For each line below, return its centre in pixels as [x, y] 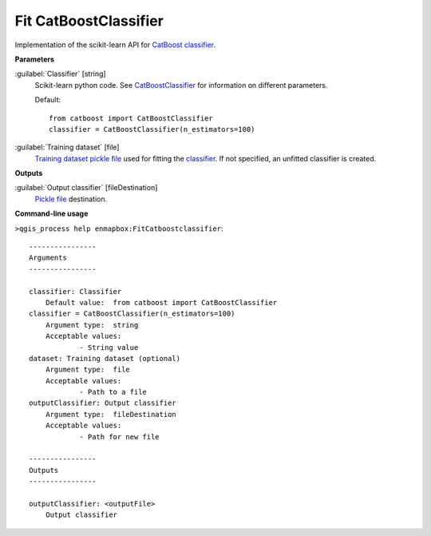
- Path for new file [119, 437]
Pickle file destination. [71, 199]
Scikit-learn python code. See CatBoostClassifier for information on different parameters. [181, 85]
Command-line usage [51, 214]
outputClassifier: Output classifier [103, 403]
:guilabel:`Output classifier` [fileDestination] [86, 188]
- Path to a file [113, 392]
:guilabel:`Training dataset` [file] [67, 147]
